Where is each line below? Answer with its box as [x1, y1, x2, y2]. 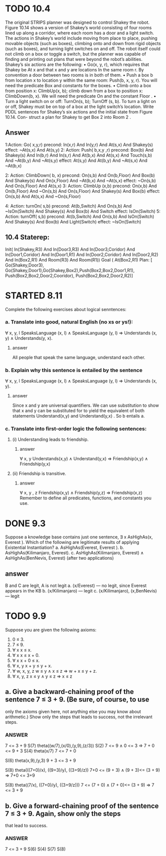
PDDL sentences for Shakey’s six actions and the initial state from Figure [5, 108, 153, 114]
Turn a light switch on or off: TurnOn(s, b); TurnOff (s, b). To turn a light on [5, 98, 157, 104]
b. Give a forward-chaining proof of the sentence [5, 802, 159, 810]
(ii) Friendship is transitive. [12, 471, 67, 477]
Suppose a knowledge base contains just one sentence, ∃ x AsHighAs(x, [5, 534, 153, 540]
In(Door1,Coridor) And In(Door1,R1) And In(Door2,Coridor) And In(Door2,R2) [5, 251, 159, 258]
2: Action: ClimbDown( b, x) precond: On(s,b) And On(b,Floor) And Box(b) [5, 172, 155, 178]
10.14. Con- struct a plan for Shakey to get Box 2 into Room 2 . [5, 114, 131, 120]
